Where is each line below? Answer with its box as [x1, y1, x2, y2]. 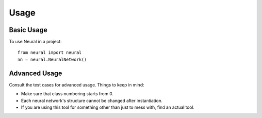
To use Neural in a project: [9, 39, 62, 45]
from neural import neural [17, 50, 82, 55]
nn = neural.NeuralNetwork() [17, 56, 87, 62]
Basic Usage [9, 26, 48, 34]
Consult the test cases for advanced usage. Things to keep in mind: [9, 82, 144, 87]
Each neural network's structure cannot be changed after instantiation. [21, 98, 163, 103]
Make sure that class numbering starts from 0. [21, 91, 114, 97]
